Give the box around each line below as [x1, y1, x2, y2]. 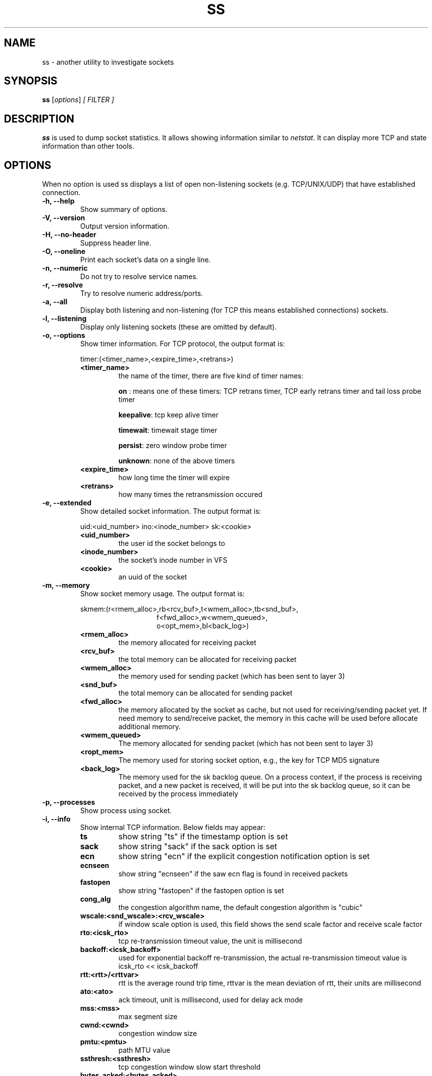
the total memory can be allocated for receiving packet [118, 655, 297, 664]
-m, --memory [42, 581, 90, 590]
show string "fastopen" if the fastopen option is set [118, 886, 284, 895]
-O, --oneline [42, 247, 86, 256]
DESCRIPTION [4, 112, 74, 125]
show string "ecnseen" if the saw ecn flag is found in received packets [118, 869, 348, 878]
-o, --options [42, 331, 85, 340]
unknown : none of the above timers [118, 456, 235, 465]
